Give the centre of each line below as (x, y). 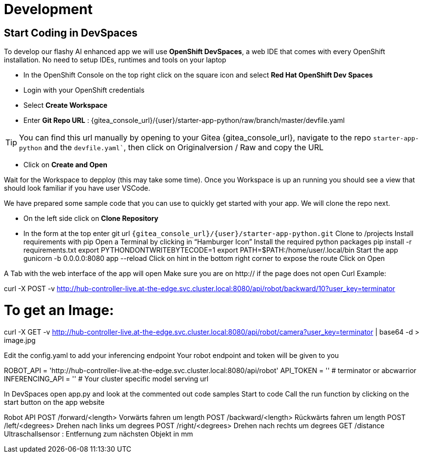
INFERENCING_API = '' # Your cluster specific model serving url (106, 378)
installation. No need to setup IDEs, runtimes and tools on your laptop (115, 60)
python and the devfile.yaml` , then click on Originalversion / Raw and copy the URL (171, 148)
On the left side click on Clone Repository (91, 219)
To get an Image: (59, 310)
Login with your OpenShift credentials (84, 90)
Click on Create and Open (65, 165)
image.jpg (20, 340)
